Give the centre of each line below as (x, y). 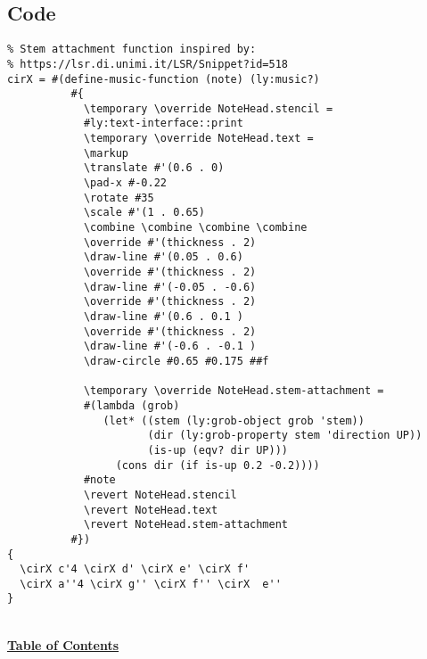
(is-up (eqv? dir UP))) (218, 450)
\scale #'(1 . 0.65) (144, 213)
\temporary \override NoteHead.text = (198, 139)
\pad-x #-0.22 (125, 183)
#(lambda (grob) (131, 405)
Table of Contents (63, 644)
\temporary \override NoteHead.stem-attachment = (234, 391)
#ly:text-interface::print (163, 124)
